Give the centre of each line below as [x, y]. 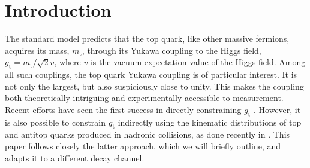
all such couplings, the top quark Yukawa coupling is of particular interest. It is [151, 74]
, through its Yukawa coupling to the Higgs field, [171, 50]
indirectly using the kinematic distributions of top [210, 122]
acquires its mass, [37, 50]
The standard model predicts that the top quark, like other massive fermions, [147, 39]
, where [67, 62]
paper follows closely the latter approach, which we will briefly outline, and [143, 146]
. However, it [277, 109]
